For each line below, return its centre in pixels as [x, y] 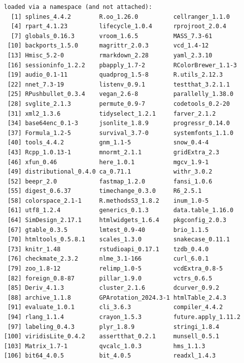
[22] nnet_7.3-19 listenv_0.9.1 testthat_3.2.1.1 [119, 84]
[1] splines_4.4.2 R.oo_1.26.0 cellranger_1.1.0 [121, 17]
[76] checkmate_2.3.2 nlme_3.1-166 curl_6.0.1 [108, 259]
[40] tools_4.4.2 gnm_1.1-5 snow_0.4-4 [108, 143]
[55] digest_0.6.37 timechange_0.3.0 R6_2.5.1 [105, 191]
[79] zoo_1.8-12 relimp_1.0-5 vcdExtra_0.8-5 [115, 269]
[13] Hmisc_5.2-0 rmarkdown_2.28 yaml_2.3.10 [110, 55]
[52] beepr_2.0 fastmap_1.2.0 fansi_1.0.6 [110, 181]
